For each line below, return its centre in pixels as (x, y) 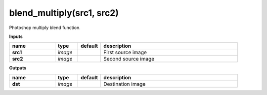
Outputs (18, 68)
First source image (125, 53)
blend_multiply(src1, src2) (64, 13)
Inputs (16, 36)
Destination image (125, 84)
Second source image (129, 59)
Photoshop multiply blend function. (45, 28)
